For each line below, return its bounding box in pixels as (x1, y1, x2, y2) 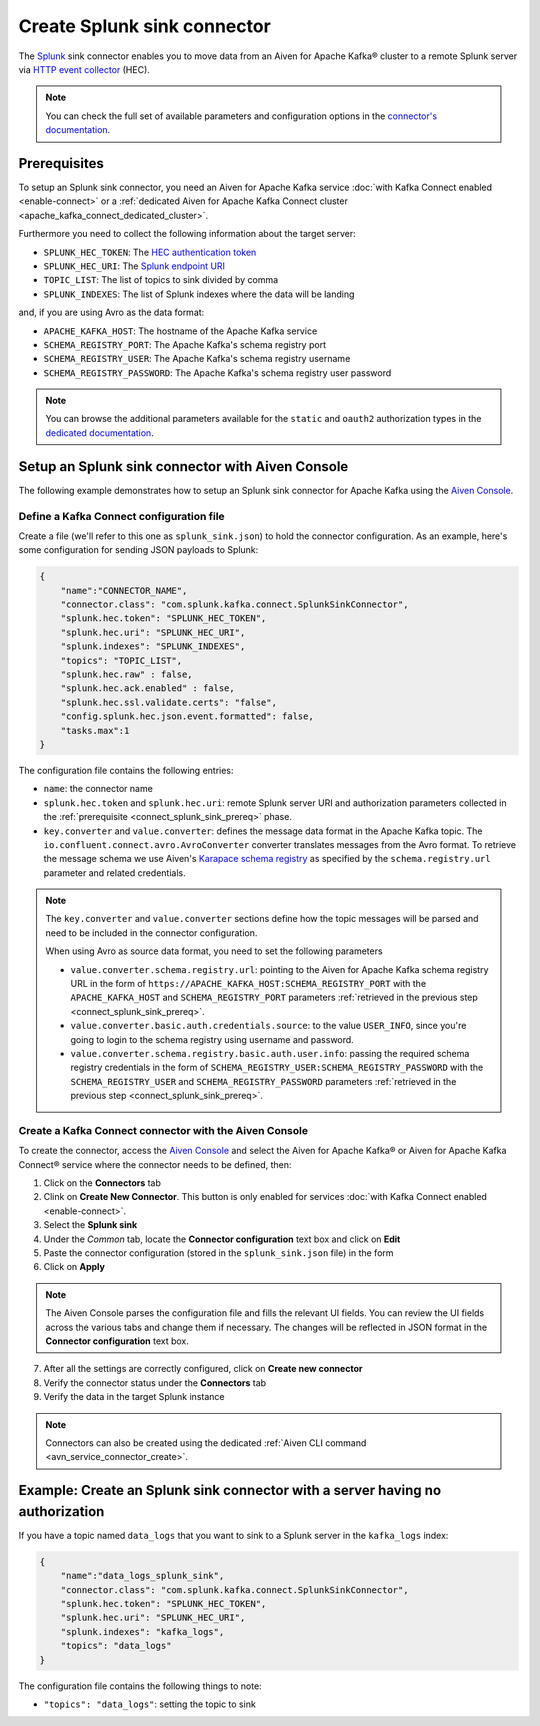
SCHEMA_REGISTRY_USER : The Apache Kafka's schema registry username (43, 353, 351, 365)
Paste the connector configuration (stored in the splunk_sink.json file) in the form (43, 1247, 394, 1259)
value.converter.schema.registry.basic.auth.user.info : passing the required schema (70, 1048, 470, 1059)
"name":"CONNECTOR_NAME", (60, 585, 188, 596)
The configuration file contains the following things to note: (18, 1680, 262, 1692)
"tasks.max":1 (60, 725, 130, 736)
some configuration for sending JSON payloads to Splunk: (18, 544, 259, 556)
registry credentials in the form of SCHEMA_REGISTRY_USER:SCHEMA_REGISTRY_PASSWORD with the (70, 1061, 484, 1074)
